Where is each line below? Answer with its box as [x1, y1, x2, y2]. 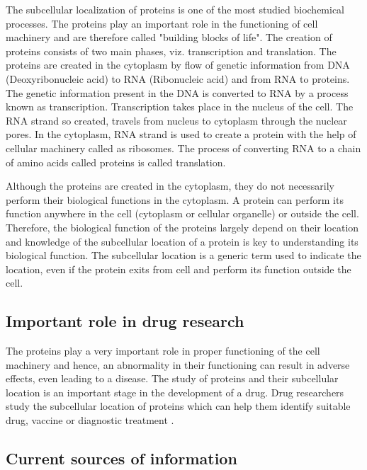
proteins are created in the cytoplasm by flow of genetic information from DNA [6, 57, 350, 72]
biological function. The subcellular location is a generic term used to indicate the [6, 248, 361, 263]
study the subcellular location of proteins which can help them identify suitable [6, 399, 351, 413]
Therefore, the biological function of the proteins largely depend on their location [6, 219, 359, 234]
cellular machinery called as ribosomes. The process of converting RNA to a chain [6, 140, 361, 155]
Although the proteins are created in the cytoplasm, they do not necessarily [6, 178, 335, 193]
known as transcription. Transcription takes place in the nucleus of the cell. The [6, 99, 354, 114]
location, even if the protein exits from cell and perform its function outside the [6, 261, 351, 276]
